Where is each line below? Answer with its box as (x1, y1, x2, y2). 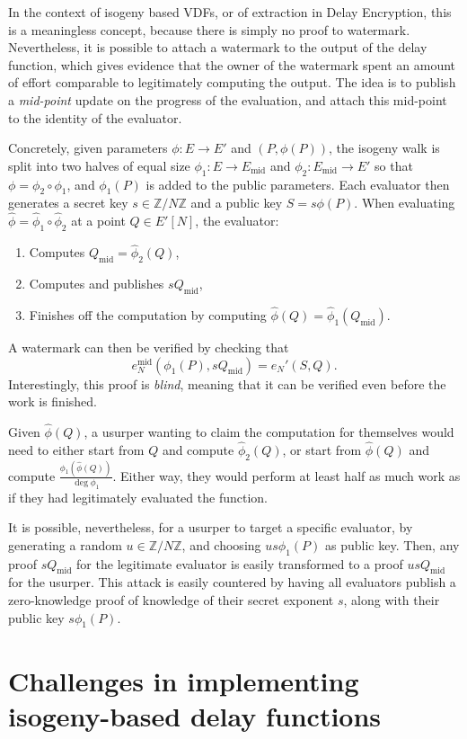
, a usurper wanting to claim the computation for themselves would (84, 422, 454, 441)
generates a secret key (8, 193, 128, 212)
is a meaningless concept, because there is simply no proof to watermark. (8, 20, 410, 39)
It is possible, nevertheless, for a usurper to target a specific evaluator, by (8, 518, 413, 537)
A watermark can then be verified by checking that (8, 337, 289, 356)
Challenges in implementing (8, 662, 359, 699)
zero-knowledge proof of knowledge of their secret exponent (8, 591, 334, 610)
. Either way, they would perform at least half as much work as (112, 466, 461, 485)
